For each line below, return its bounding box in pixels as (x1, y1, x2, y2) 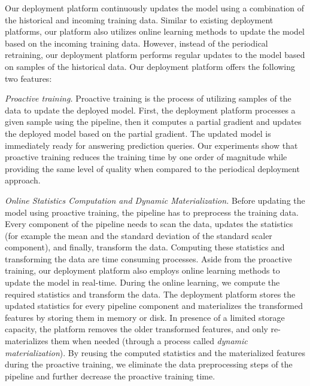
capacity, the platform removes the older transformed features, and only (5, 323, 268, 335)
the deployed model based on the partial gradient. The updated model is (5, 127, 271, 139)
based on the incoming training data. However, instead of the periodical (5, 36, 268, 49)
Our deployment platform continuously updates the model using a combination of (5, 2, 305, 14)
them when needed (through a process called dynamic (51, 335, 248, 347)
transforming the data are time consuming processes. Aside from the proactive (5, 252, 292, 265)
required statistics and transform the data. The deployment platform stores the (5, 287, 296, 300)
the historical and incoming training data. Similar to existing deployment (5, 13, 273, 26)
